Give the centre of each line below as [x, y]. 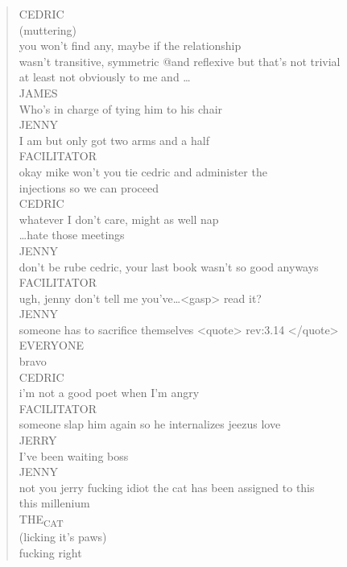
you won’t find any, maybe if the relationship [130, 46]
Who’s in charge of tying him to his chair [121, 108]
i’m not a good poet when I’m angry [109, 393]
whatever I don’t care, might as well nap [119, 219]
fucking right [50, 552]
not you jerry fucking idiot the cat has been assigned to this [167, 487]
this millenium [54, 503]
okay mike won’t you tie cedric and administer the [143, 171]
